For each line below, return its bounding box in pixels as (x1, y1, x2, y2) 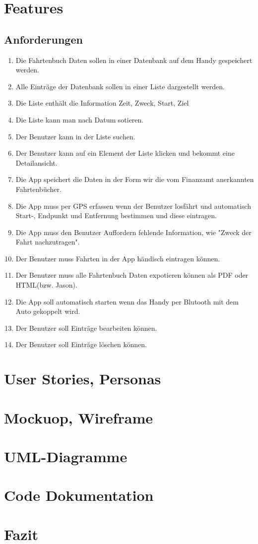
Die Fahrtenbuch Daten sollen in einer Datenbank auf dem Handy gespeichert (15, 55, 253, 65)
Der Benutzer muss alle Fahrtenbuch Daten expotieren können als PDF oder (15, 270, 249, 280)
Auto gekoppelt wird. (15, 306, 80, 316)
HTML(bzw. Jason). (15, 280, 77, 290)
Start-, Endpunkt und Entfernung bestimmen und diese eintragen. (15, 210, 217, 221)
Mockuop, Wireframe (4, 407, 153, 427)
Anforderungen (4, 31, 83, 47)
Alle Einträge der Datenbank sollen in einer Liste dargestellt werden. (15, 81, 225, 91)
